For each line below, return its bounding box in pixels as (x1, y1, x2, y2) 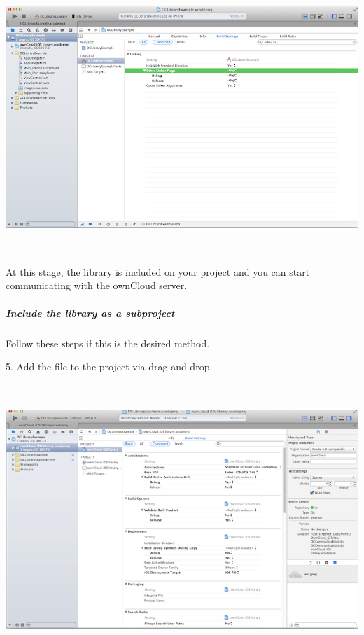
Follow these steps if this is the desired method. (6, 335, 210, 350)
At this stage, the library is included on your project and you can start (6, 264, 310, 279)
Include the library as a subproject (6, 305, 175, 320)
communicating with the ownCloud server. (6, 278, 188, 293)
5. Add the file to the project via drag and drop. (6, 359, 213, 374)
